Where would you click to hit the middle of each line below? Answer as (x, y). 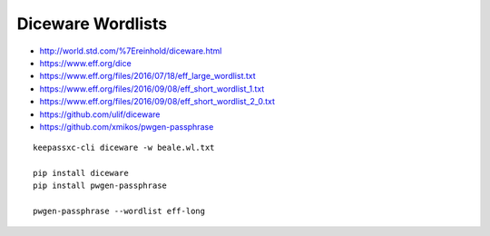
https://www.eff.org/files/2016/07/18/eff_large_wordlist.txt (147, 76)
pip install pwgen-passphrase (100, 186)
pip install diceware (81, 173)
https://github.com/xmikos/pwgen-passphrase (127, 126)
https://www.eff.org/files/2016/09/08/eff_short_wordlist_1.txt (152, 88)
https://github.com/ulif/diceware (100, 114)
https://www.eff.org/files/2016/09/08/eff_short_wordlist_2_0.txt (157, 102)
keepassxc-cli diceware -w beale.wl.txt (124, 148)
